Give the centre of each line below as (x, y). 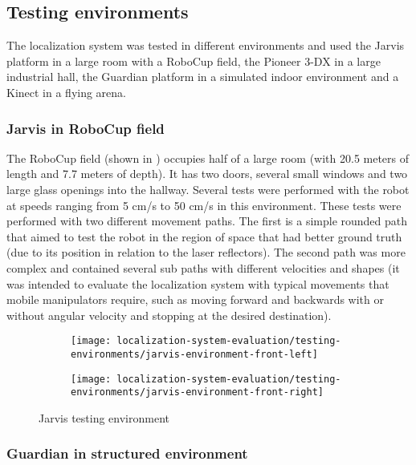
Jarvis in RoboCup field (86, 128)
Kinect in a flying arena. (67, 92)
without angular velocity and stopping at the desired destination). (169, 315)
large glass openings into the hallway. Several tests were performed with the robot (208, 189)
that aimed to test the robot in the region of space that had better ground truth (204, 236)
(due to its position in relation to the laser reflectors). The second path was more (206, 252)
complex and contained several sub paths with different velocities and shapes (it (203, 267)
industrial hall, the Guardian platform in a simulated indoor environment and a (203, 77)
